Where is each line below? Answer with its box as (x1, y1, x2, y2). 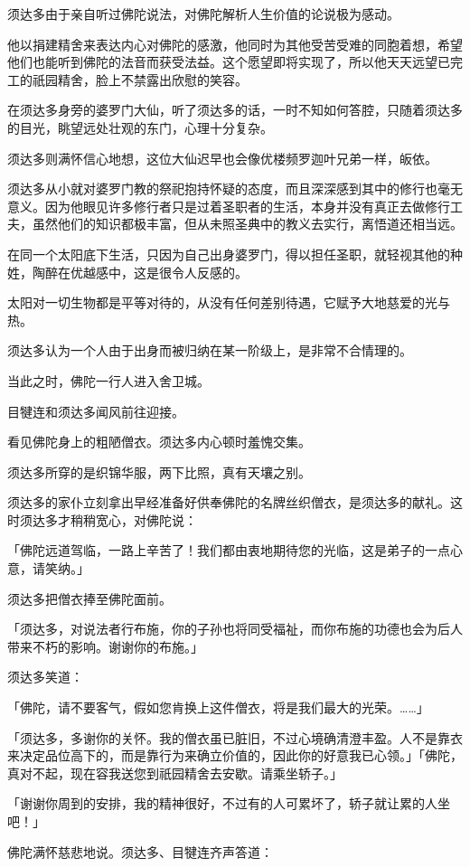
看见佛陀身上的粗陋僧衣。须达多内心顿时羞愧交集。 (7, 432, 311, 451)
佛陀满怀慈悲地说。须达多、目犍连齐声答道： (7, 842, 273, 861)
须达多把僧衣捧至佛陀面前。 (7, 589, 172, 608)
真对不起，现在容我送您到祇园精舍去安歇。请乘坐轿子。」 (7, 763, 343, 782)
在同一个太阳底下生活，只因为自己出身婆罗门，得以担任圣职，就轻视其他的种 (7, 244, 463, 263)
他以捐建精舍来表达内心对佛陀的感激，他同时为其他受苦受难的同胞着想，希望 (7, 34, 463, 53)
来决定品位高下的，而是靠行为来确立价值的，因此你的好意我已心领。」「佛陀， (7, 746, 463, 765)
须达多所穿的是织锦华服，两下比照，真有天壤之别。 (7, 462, 311, 481)
